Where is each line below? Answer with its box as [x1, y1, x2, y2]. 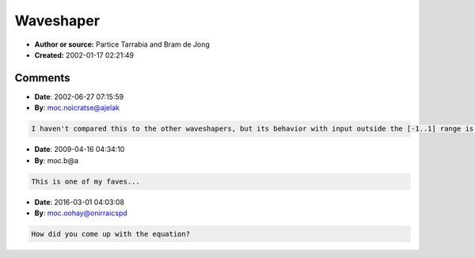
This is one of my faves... [31, 176, 140, 186]
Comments [14, 71, 70, 85]
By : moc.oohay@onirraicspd [34, 208, 128, 218]
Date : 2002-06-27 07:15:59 [34, 92, 124, 101]
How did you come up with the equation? [31, 230, 190, 238]
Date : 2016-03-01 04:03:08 [34, 197, 125, 207]
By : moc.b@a [34, 155, 79, 165]
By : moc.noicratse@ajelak [34, 103, 120, 112]
